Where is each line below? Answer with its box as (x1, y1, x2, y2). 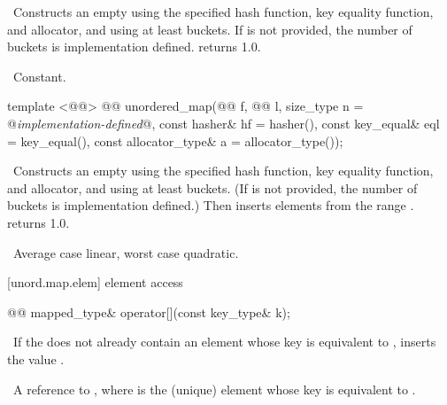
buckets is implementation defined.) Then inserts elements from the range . (7, 196, 414, 214)
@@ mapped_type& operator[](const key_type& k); (7, 302, 290, 321)
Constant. (12, 66, 66, 85)
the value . (7, 349, 65, 368)
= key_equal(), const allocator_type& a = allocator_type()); (7, 131, 343, 150)
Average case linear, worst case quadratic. (12, 243, 239, 261)
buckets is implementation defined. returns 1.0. (7, 37, 261, 56)
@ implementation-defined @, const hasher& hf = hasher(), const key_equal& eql (7, 113, 440, 132)
